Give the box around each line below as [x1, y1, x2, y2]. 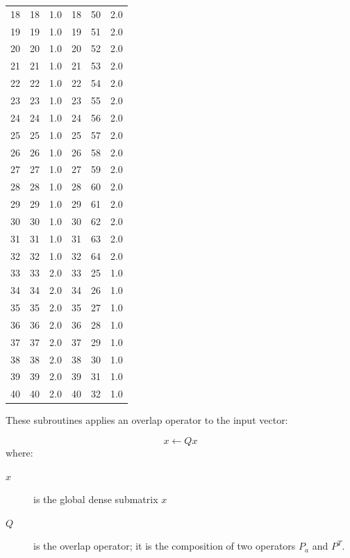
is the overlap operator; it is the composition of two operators [33, 539, 296, 553]
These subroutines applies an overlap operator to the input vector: [6, 413, 288, 427]
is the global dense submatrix [33, 492, 158, 507]
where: [6, 445, 33, 459]
